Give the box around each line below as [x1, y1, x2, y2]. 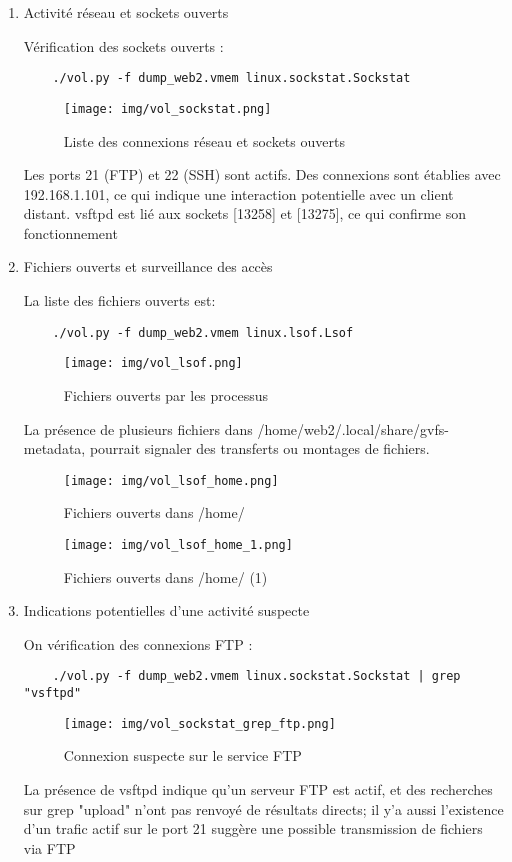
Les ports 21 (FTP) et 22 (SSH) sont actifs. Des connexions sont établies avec [23, 164, 501, 185]
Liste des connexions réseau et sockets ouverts [63, 130, 345, 151]
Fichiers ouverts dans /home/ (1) [63, 566, 268, 587]
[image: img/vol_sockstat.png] [63, 101, 272, 116]
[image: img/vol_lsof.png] [63, 356, 243, 371]
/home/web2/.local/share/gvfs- [257, 418, 449, 439]
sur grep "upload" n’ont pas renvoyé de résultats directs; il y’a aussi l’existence [23, 798, 504, 819]
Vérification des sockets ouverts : [23, 35, 224, 56]
